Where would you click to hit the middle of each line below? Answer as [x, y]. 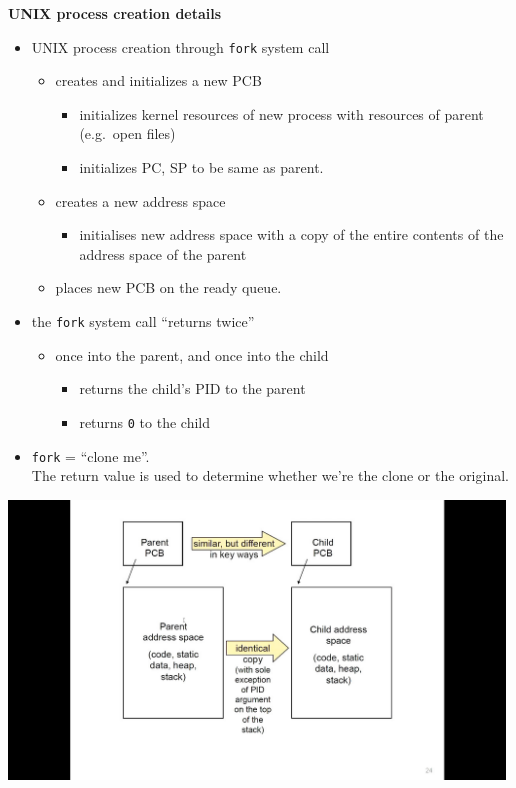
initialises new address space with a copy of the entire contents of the [291, 234]
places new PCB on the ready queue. [168, 287]
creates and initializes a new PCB [158, 80]
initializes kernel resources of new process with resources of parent [281, 113]
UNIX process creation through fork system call [180, 46]
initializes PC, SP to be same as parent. [201, 167]
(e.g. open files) [127, 133]
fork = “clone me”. [90, 455]
